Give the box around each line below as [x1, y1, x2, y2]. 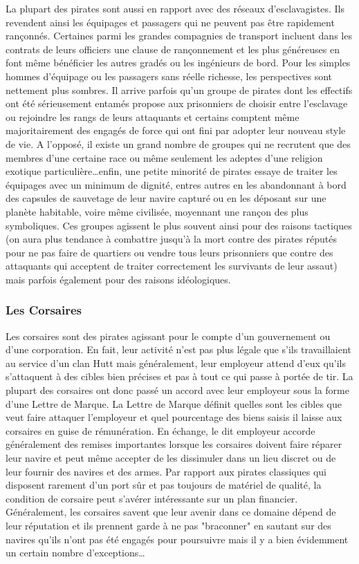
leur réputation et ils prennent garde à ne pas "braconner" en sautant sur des [6, 518, 331, 532]
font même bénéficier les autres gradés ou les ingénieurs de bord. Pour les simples [6, 55, 351, 70]
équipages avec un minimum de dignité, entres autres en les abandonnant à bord [6, 177, 347, 191]
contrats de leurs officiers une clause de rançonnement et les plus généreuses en [6, 41, 340, 56]
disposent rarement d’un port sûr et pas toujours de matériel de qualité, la [6, 478, 322, 492]
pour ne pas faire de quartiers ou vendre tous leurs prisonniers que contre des [6, 245, 333, 259]
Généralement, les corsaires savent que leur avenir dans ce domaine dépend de [6, 505, 336, 519]
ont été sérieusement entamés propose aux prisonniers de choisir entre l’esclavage [6, 96, 348, 111]
